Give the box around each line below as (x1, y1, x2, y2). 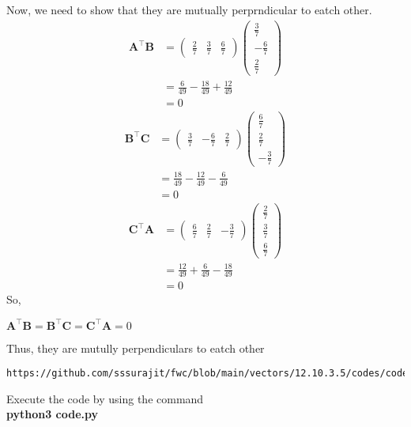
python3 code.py (6, 406, 99, 422)
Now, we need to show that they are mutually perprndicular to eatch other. (6, 2, 372, 17)
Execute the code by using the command (6, 390, 204, 406)
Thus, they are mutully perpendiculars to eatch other (6, 339, 265, 356)
